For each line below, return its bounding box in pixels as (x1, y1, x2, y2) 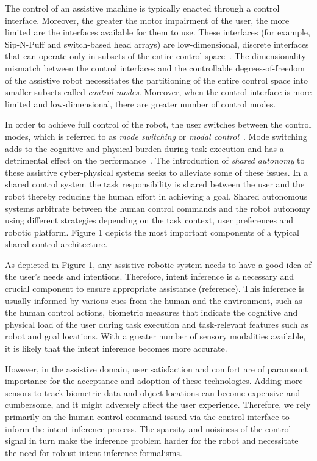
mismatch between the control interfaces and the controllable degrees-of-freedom (5, 61, 305, 74)
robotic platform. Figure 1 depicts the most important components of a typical (5, 225, 299, 238)
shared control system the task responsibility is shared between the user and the (5, 178, 305, 191)
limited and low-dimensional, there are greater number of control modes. (5, 97, 276, 110)
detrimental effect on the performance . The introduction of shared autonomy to (5, 154, 305, 167)
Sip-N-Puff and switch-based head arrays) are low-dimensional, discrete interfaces (5, 37, 309, 50)
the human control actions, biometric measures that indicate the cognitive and (5, 306, 298, 319)
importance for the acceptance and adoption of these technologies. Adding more (5, 374, 303, 387)
